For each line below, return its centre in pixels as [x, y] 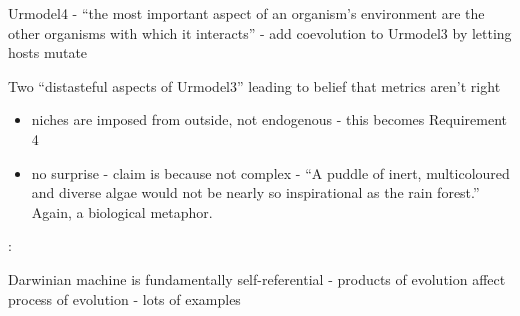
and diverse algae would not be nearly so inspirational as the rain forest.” [255, 192]
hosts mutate [48, 52]
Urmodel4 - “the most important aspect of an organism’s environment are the [246, 13]
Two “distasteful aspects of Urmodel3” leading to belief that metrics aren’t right [254, 85]
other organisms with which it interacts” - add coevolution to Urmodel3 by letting [260, 32]
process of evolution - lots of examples [124, 298]
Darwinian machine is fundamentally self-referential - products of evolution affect [257, 278]
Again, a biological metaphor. [122, 211]
